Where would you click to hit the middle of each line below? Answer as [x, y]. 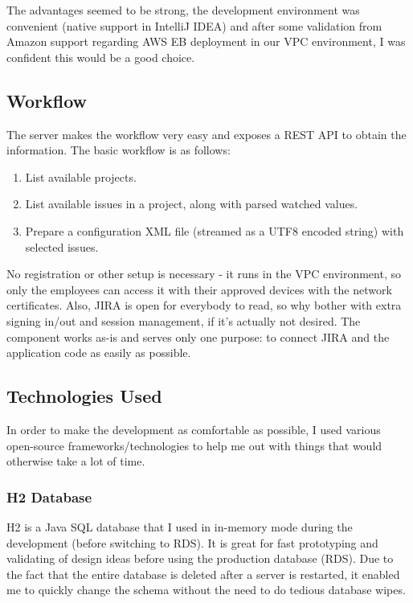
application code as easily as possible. [99, 353]
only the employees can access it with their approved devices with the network [199, 289]
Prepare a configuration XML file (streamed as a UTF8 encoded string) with [215, 230]
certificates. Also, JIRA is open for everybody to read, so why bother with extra [204, 305]
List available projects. [81, 176]
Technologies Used [84, 396]
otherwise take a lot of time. [76, 461]
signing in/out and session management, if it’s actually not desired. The [184, 320]
